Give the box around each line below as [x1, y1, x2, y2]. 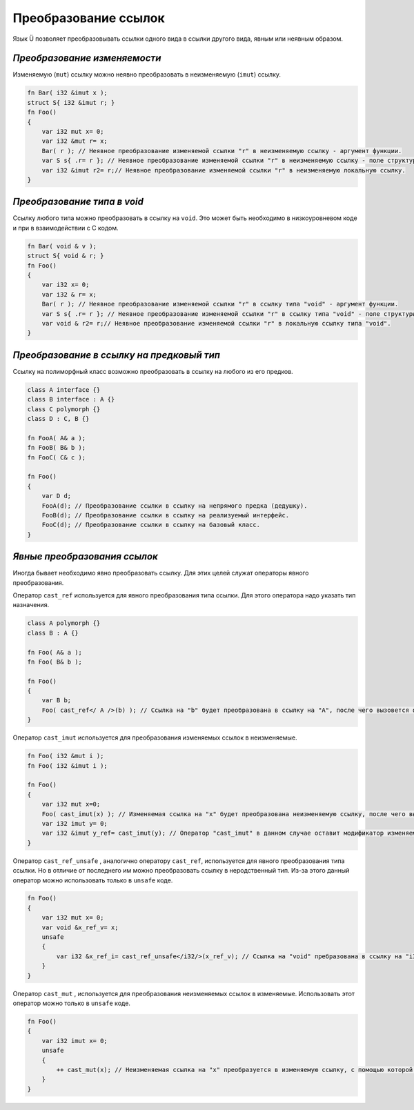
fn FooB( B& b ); [27, 444, 86, 452]
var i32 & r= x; [41, 290, 97, 298]
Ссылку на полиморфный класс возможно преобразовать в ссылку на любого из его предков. [12, 367, 293, 375]
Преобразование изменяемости [12, 52, 161, 64]
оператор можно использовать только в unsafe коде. [12, 876, 173, 884]
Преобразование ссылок [12, 10, 165, 26]
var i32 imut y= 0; [41, 820, 108, 827]
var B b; [41, 697, 72, 704]
